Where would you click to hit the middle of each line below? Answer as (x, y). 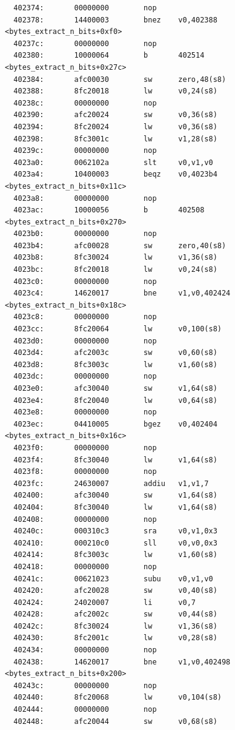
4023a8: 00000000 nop (85, 198)
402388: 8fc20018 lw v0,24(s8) (115, 91)
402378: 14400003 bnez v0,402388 (115, 20)
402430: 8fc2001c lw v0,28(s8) (115, 638)
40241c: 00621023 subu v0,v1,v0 (113, 579)
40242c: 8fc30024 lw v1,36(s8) (115, 626)
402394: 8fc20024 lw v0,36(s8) (115, 127)
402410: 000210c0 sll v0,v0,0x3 (115, 543)
